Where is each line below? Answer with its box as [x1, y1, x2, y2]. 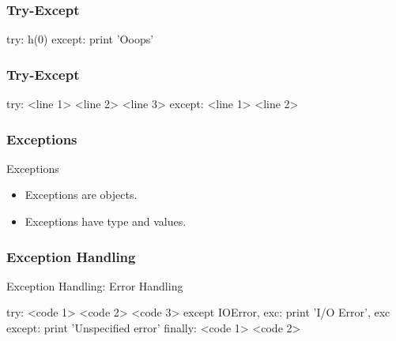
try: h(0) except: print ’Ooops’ [6, 31, 154, 47]
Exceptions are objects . [25, 186, 138, 203]
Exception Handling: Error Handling [6, 277, 183, 294]
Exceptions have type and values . [25, 213, 187, 230]
